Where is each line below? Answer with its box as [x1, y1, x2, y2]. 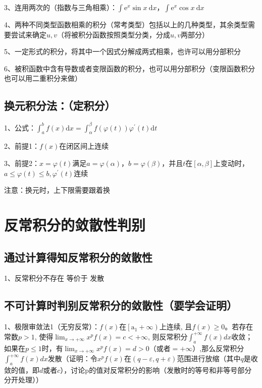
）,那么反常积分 [192, 342, 244, 353]
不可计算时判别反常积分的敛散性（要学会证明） [4, 297, 237, 313]
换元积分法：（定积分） [4, 98, 116, 113]
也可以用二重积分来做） [4, 73, 82, 83]
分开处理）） [4, 374, 43, 385]
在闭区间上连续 [59, 141, 109, 151]
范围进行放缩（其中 [177, 353, 241, 364]
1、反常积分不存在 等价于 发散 [4, 273, 104, 283]
